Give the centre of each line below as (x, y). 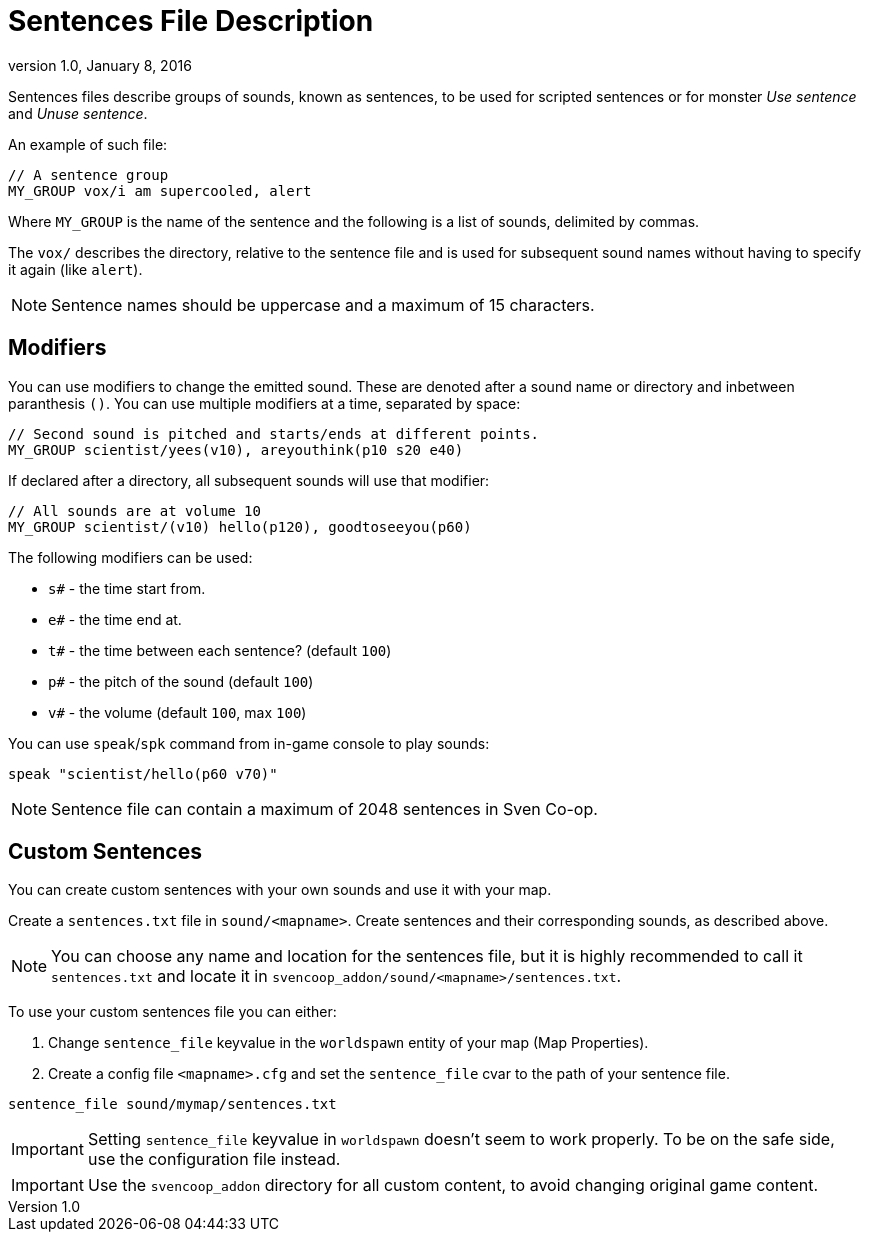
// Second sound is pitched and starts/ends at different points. (274, 433)
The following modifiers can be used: (130, 557)
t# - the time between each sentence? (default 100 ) (220, 650)
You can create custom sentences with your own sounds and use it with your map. (280, 890)
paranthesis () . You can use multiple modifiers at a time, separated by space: (264, 403)
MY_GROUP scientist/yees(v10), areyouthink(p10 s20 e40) (236, 449)
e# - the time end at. (115, 619)
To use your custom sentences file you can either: (172, 1012)
